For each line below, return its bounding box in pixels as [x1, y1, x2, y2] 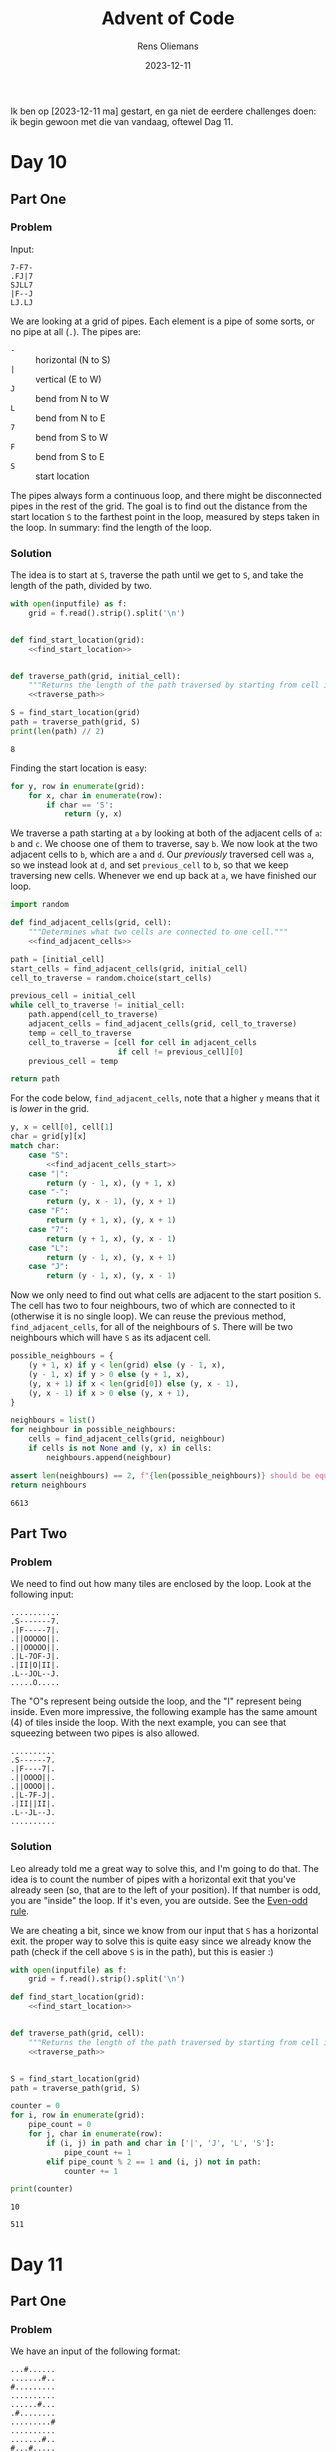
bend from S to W [35, 431, 108, 443]
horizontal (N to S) [35, 353, 111, 366]
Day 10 [10, 151, 68, 174]
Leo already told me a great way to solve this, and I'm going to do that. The [10, 1862, 320, 1874]
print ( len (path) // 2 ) [10, 726, 105, 736]
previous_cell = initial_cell [10, 991, 137, 1001]
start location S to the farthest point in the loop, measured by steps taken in [10, 510, 320, 522]
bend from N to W [35, 392, 110, 404]
